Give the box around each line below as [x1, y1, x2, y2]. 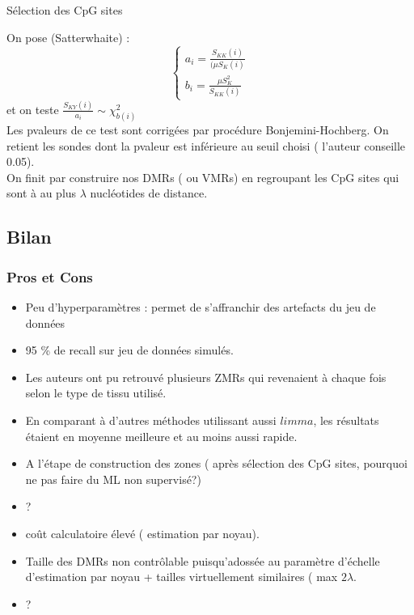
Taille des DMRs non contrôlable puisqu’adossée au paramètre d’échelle [25, 552, 380, 569]
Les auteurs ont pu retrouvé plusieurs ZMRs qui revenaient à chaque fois [25, 368, 387, 385]
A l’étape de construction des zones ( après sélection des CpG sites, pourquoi [25, 455, 408, 472]
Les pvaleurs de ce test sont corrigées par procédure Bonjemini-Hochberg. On [6, 121, 389, 138]
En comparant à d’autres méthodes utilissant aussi [25, 411, 277, 428]
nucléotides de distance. [90, 184, 208, 201]
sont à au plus [6, 184, 77, 201]
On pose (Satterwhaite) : [6, 28, 130, 45]
